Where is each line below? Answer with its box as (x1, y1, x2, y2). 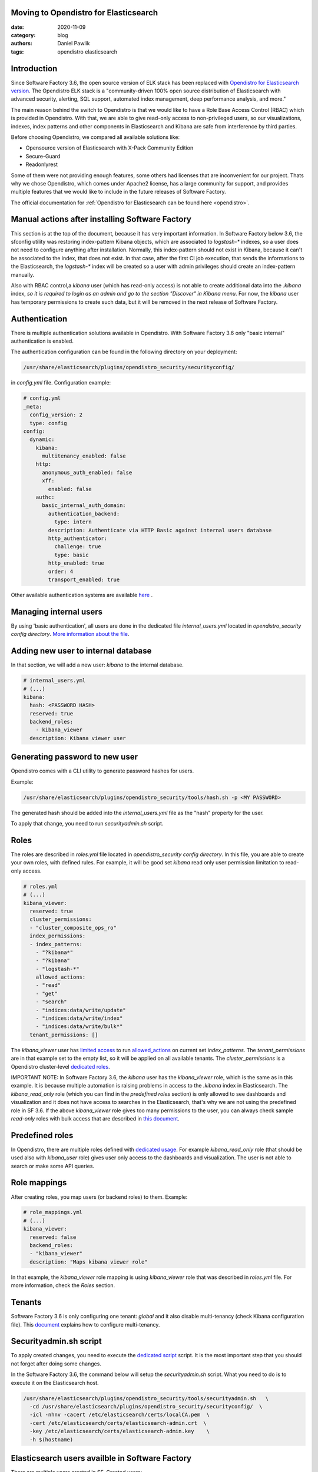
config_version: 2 (29, 412, 82, 418)
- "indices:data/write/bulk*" (35, 1023, 123, 1030)
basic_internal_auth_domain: (42, 502, 126, 509)
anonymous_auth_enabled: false (42, 469, 132, 476)
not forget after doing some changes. (11, 1360, 101, 1367)
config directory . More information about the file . (11, 631, 130, 638)
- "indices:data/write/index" (35, 1015, 123, 1022)
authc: (35, 494, 55, 500)
